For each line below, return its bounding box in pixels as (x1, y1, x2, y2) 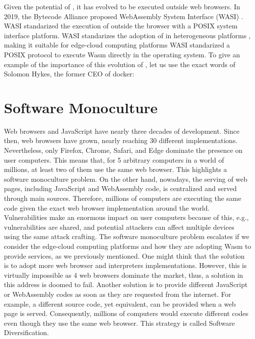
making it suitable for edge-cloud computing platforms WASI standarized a (4, 40, 230, 50)
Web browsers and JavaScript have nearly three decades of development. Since (4, 125, 240, 136)
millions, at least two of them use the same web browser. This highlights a (4, 164, 227, 174)
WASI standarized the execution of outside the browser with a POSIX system (4, 21, 238, 31)
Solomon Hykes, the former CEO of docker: (4, 69, 134, 79)
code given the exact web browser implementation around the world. (4, 202, 210, 213)
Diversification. (4, 327, 49, 338)
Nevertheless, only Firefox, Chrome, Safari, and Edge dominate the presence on (4, 145, 243, 155)
